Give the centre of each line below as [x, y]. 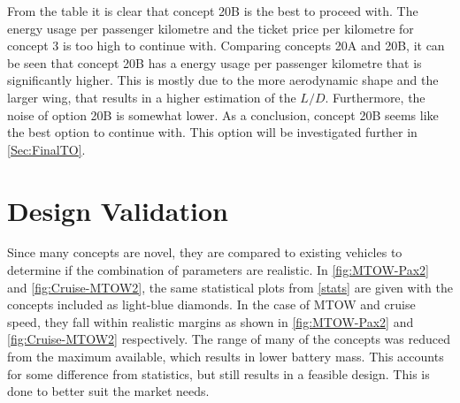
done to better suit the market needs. [108, 391]
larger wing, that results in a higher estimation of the [152, 97]
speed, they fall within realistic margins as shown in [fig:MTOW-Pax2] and [211, 321]
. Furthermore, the [375, 97]
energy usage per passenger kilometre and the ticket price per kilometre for [211, 28]
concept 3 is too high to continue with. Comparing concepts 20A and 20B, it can [226, 46]
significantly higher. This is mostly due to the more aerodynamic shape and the [223, 80]
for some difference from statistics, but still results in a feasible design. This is [218, 373]
